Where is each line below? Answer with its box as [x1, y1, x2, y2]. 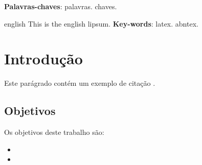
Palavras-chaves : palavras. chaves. [4, 1, 117, 11]
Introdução [4, 48, 83, 69]
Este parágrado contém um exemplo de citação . [4, 78, 155, 88]
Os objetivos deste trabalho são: [4, 127, 104, 137]
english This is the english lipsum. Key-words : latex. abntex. [4, 18, 198, 29]
